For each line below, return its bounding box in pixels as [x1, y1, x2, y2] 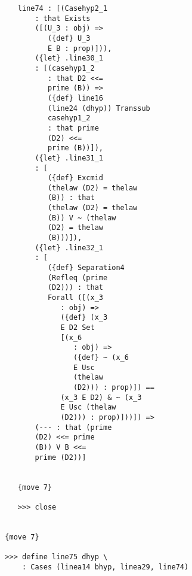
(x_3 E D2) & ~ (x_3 [60, 393, 142, 402]
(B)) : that [47, 193, 95, 202]
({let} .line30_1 [35, 54, 103, 63]
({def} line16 [47, 93, 103, 102]
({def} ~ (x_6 [73, 353, 129, 362]
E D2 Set [60, 323, 95, 332]
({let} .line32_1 [35, 243, 103, 252]
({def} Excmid [47, 174, 103, 183]
